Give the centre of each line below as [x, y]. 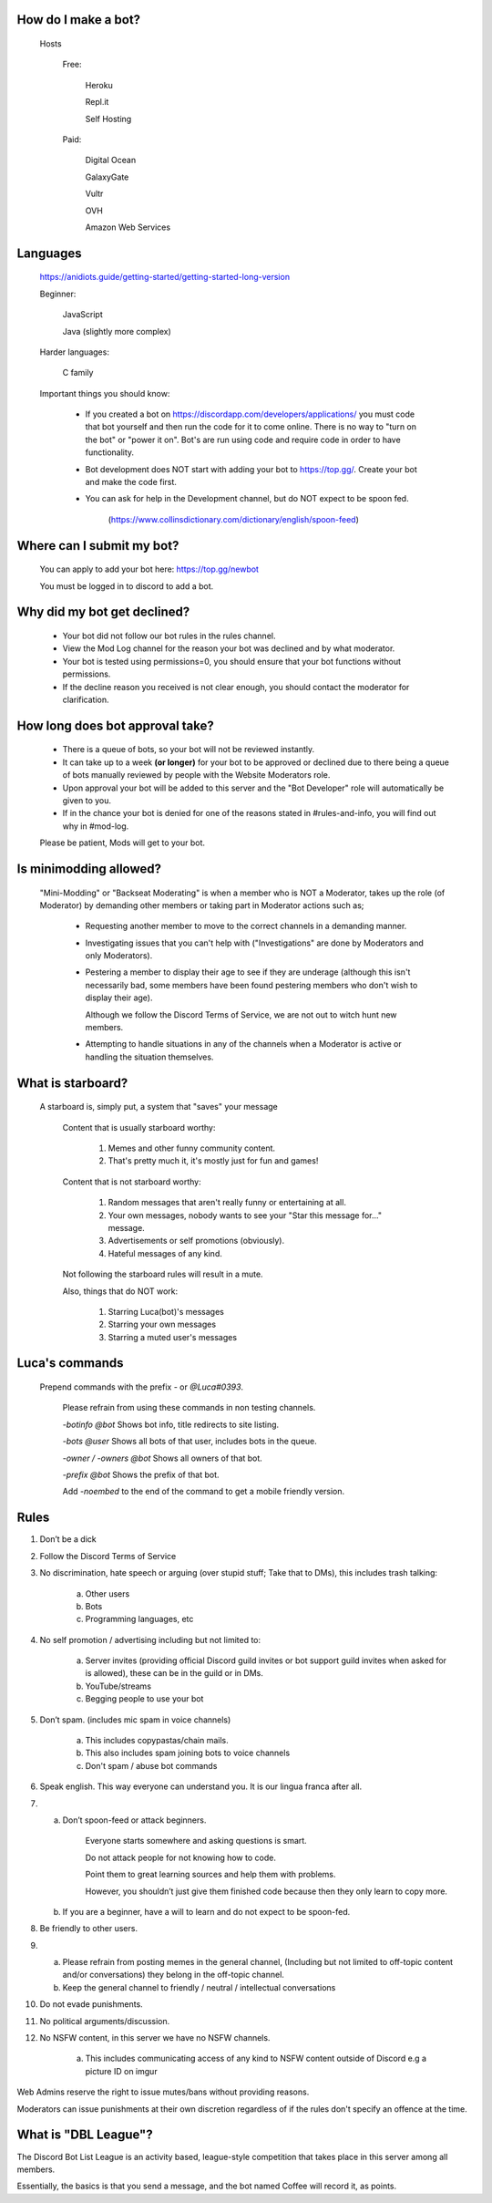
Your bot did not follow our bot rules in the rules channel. [169, 636]
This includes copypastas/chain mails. [157, 1741]
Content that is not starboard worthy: [132, 1182]
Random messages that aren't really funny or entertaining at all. [227, 1203]
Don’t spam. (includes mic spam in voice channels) [135, 1720]
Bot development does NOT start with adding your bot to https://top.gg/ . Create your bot [251, 469]
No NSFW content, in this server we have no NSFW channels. [155, 2038]
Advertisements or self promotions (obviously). [196, 1241]
